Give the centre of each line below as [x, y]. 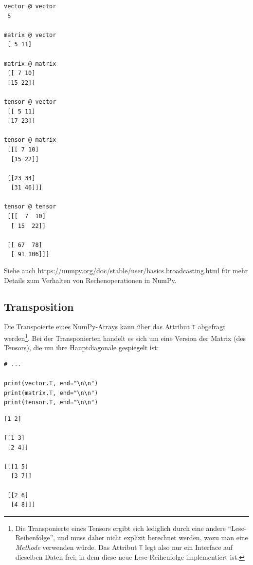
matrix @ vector [30, 35]
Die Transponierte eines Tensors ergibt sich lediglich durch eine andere [120, 528]
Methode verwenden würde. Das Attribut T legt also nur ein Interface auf [124, 547]
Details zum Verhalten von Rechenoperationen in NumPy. [90, 280]
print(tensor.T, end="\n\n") [51, 403]
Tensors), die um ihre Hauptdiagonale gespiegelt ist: [81, 348]
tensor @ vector [30, 102]
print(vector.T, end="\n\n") [51, 384]
